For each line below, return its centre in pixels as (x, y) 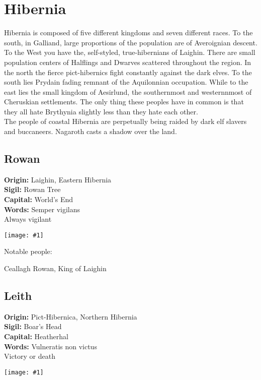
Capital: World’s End (39, 199)
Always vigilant (28, 219)
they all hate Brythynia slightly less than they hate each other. (101, 111)
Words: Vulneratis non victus (51, 346)
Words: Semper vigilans (42, 209)
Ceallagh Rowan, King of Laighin (55, 268)
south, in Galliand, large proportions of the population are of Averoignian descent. (131, 42)
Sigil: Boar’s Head (33, 326)
